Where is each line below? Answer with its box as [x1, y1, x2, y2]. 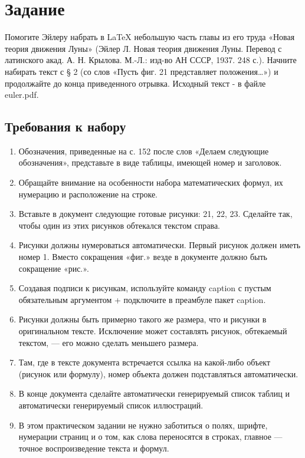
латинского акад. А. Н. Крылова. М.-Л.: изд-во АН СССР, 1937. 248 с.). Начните [5, 54, 297, 66]
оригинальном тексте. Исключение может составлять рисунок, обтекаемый [18, 325, 287, 337]
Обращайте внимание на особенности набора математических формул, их [18, 176, 283, 189]
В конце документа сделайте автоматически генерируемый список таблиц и [18, 387, 290, 400]
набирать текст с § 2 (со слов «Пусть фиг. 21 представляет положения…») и [5, 65, 278, 77]
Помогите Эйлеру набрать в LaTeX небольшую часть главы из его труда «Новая [5, 31, 295, 43]
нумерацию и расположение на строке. [18, 187, 158, 200]
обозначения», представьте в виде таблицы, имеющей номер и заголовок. [18, 156, 282, 169]
